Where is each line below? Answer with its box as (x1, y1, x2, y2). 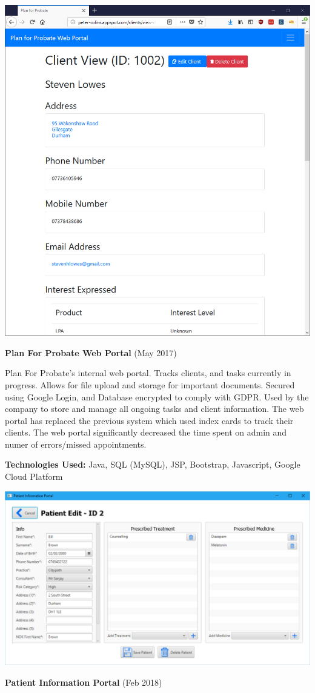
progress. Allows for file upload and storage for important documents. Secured (5, 378, 295, 391)
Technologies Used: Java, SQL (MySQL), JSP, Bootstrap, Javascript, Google (5, 458, 300, 471)
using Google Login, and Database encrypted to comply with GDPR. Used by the (5, 390, 309, 403)
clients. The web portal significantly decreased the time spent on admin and (5, 426, 287, 439)
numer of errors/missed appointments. (5, 437, 147, 450)
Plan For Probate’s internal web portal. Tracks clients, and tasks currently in (5, 366, 291, 379)
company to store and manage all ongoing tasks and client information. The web (5, 402, 304, 415)
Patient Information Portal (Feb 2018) (5, 675, 162, 688)
